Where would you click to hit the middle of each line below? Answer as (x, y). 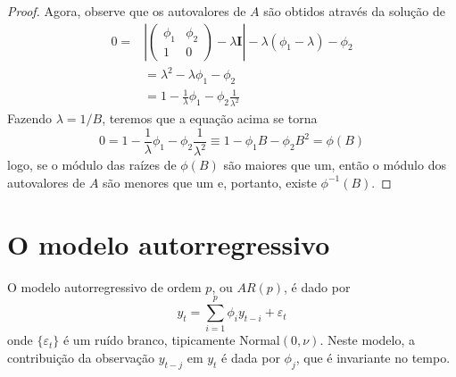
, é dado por (317, 286)
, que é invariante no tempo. (373, 357)
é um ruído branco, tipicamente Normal (171, 340)
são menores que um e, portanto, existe (210, 182)
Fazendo (29, 118)
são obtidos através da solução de (354, 11)
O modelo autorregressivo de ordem (104, 286)
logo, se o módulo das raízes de (92, 165)
